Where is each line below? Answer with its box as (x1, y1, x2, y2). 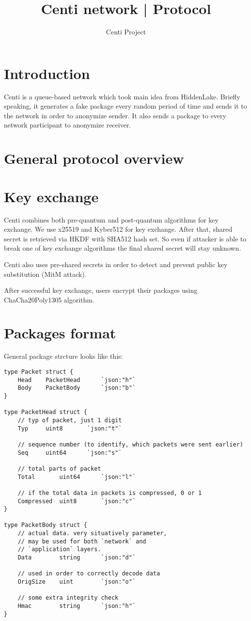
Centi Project (106, 27, 146, 37)
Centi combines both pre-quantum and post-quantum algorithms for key (4, 214, 219, 224)
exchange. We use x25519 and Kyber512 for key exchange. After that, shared (4, 224, 233, 234)
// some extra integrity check (17, 594, 119, 602)
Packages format (4, 323, 116, 343)
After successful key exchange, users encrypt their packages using (4, 285, 198, 295)
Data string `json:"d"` (17, 554, 136, 561)
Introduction (4, 63, 90, 83)
